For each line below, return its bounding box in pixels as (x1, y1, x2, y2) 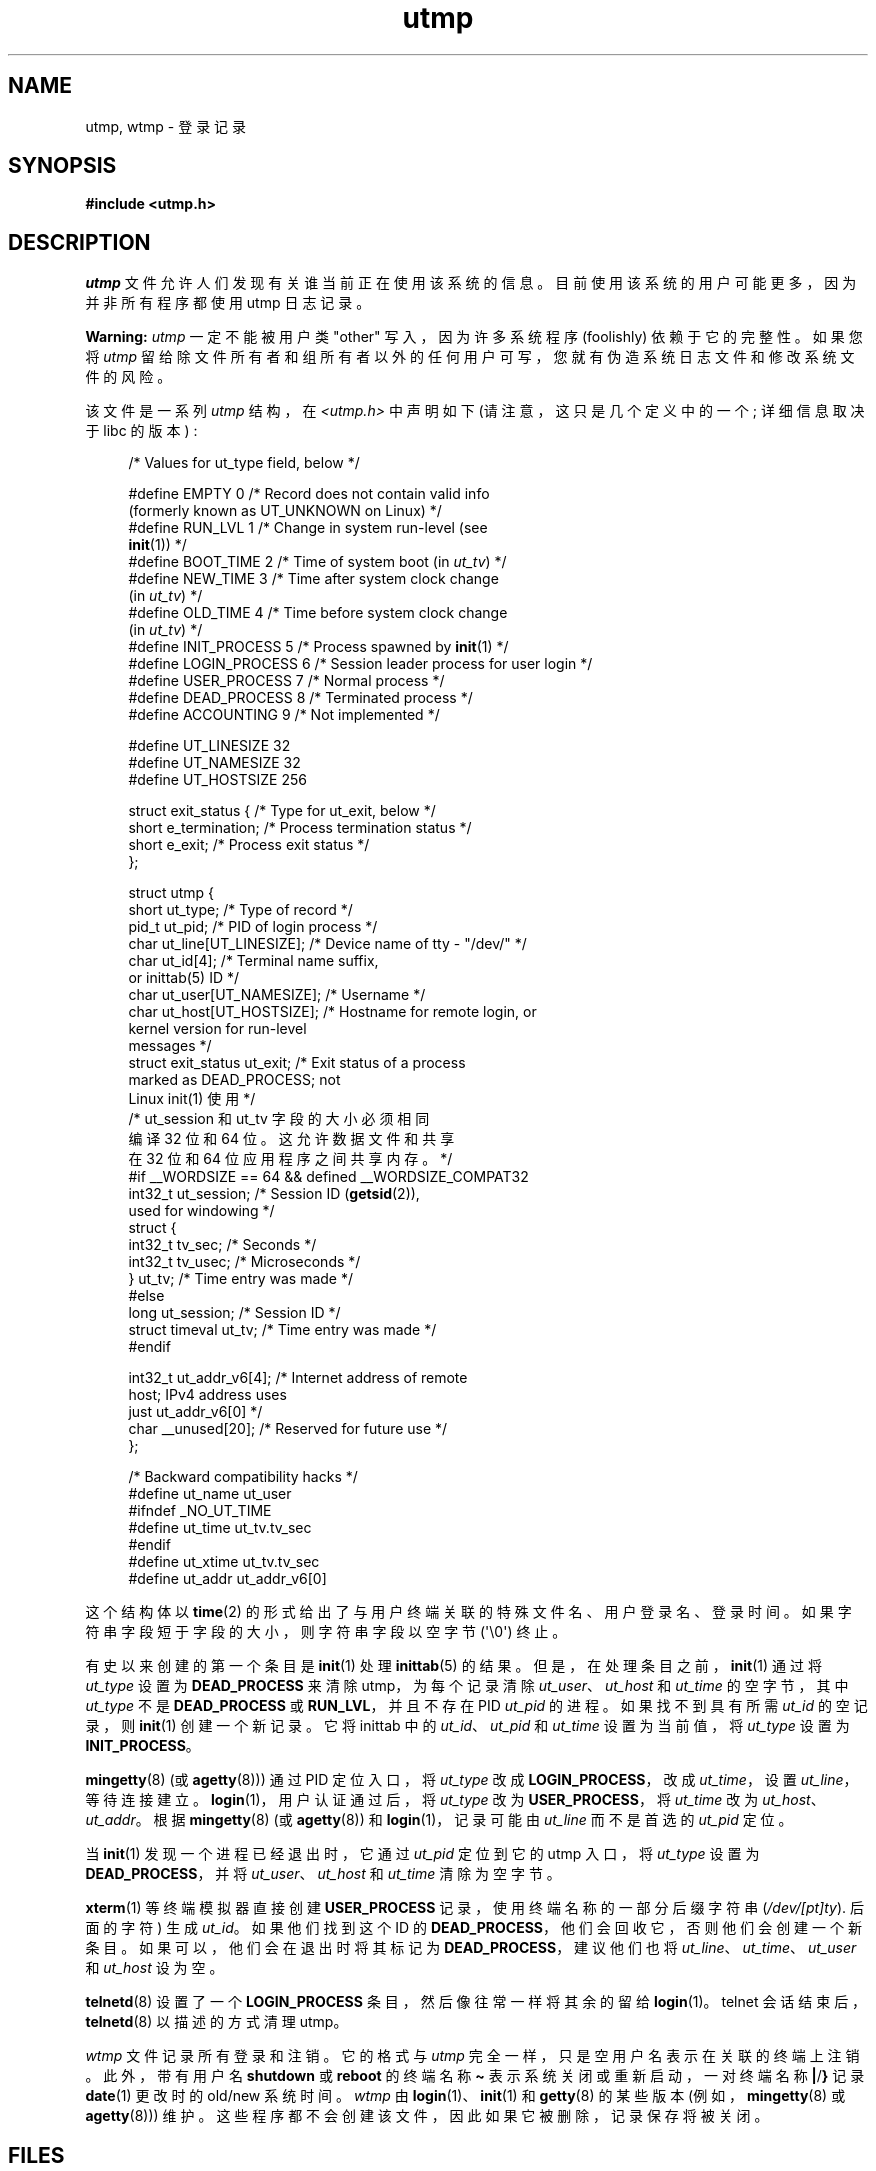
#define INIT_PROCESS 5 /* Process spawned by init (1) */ (128, 638, 509, 656)
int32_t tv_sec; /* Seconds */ (128, 1236, 317, 1254)
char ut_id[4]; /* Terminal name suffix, (128, 952, 379, 970)
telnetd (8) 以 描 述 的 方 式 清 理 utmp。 (85, 2013, 348, 2031)
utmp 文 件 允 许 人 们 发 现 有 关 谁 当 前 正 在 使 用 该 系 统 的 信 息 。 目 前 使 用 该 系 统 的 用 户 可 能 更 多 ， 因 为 (85, 274, 857, 292)
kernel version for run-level (128, 1020, 307, 1038)
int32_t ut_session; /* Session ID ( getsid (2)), (128, 1185, 420, 1203)
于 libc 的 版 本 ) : (85, 422, 198, 440)
